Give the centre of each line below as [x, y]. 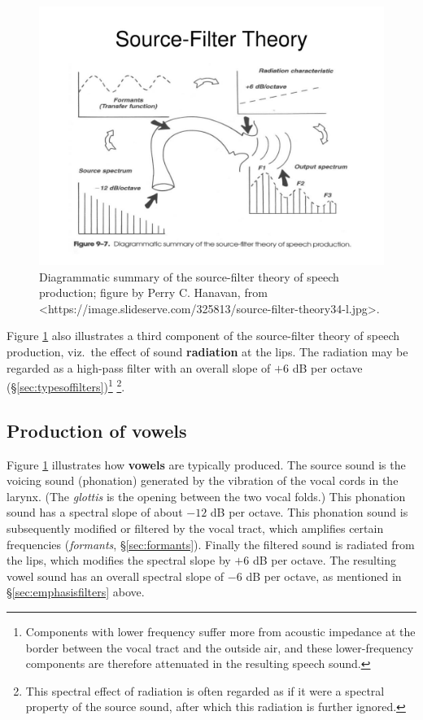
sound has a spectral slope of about [95, 512]
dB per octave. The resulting [325, 560]
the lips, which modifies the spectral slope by [119, 560]
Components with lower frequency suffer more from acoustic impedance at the [220, 631]
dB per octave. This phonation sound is [309, 512]
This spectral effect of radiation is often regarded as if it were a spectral [205, 690]
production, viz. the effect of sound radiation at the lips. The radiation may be [207, 351]
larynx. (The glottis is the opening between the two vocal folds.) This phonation [206, 496]
